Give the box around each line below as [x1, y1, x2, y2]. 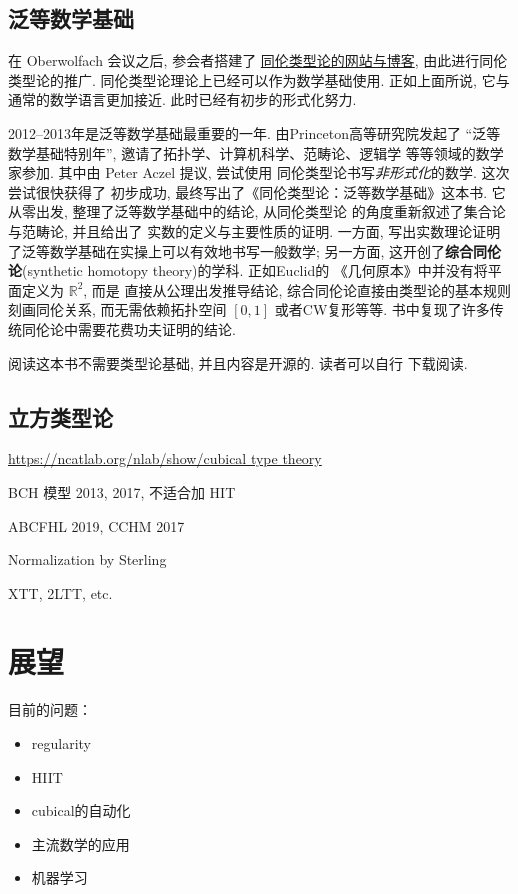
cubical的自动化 [31, 800, 131, 821]
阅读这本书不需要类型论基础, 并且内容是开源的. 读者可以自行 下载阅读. [8, 352, 468, 373]
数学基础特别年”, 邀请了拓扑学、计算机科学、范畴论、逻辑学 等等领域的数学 [8, 142, 504, 163]
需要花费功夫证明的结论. [77, 318, 236, 339]
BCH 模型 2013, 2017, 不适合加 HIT [8, 481, 236, 502]
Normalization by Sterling [8, 549, 167, 570]
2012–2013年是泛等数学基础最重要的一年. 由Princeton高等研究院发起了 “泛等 [8, 122, 501, 143]
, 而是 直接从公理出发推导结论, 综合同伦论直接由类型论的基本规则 [83, 279, 512, 300]
